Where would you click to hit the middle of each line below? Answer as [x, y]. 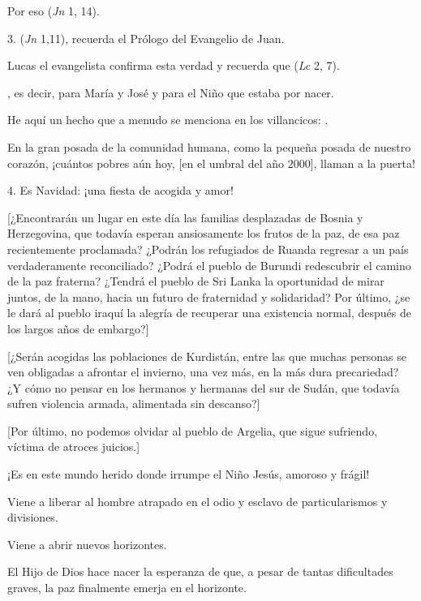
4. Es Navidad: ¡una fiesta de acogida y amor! [120, 190]
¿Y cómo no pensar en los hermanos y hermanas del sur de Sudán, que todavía [204, 387]
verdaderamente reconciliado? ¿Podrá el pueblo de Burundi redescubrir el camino [209, 265]
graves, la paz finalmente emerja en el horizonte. [127, 588]
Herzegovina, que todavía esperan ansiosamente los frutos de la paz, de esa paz [204, 233]
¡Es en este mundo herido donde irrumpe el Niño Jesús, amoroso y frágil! [189, 474]
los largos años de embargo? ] [78, 328]
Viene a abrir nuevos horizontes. [87, 544]
